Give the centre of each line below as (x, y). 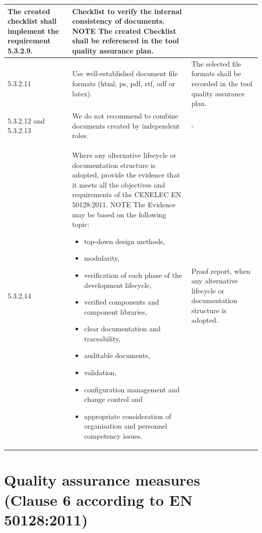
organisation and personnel (126, 426)
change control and (114, 399)
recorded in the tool (222, 83)
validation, (101, 372)
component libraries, (116, 311)
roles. (80, 135)
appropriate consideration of (128, 416)
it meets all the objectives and (119, 184)
